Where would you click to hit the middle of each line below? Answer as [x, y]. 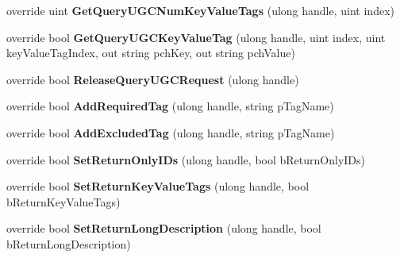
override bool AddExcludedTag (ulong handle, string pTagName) [171, 132]
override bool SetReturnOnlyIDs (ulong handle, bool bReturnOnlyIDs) [186, 159]
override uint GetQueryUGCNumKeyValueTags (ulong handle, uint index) [200, 10]
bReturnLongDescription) [69, 243]
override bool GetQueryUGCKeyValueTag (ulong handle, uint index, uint [196, 37]
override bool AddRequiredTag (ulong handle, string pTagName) [170, 106]
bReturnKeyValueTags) [63, 201]
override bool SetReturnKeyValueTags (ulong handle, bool [158, 186]
